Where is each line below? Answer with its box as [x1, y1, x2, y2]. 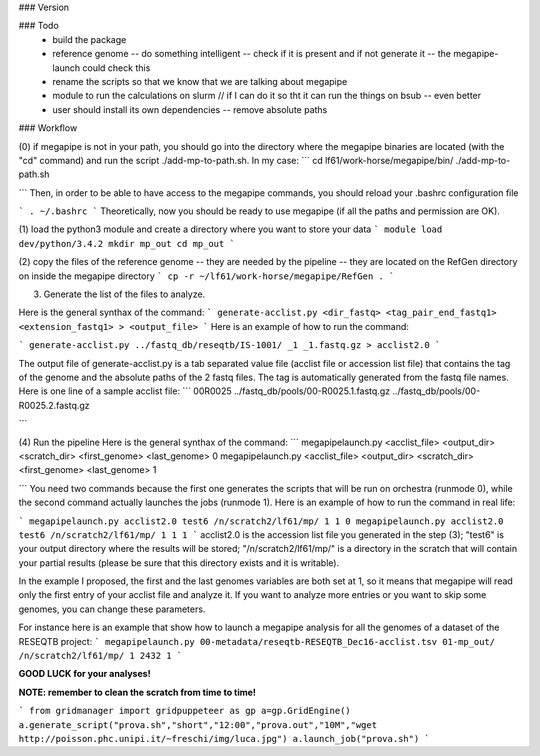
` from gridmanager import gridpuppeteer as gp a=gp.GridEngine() [18, 705, 352, 717]
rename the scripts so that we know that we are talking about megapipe [52, 75, 348, 87]
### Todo [18, 20, 59, 32]
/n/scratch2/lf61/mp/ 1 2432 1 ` [18, 650, 183, 662]
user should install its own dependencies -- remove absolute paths [52, 103, 328, 115]
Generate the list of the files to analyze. [43, 288, 206, 300]
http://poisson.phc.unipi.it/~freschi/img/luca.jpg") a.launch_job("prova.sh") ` [18, 733, 430, 744]
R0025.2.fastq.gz [18, 399, 90, 411]
